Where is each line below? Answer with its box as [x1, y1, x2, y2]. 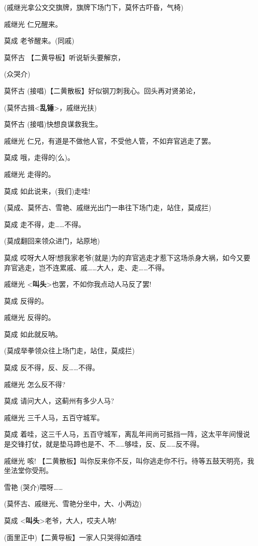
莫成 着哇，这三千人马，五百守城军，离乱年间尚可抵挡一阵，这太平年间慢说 [4, 429, 250, 439]
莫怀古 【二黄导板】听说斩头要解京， [4, 52, 125, 62]
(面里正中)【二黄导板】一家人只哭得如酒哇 [4, 532, 142, 542]
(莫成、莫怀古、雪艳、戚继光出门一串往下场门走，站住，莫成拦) [4, 202, 211, 213]
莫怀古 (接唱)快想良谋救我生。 [4, 119, 102, 129]
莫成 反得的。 [4, 295, 48, 306]
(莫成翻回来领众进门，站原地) [4, 235, 100, 246]
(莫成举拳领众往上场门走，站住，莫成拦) [4, 345, 135, 356]
